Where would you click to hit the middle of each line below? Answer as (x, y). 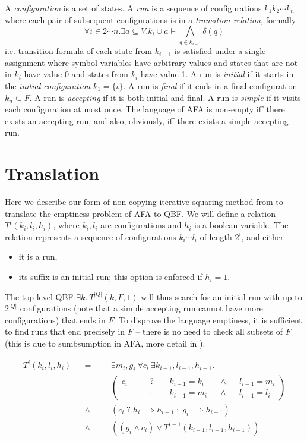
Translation (52, 173)
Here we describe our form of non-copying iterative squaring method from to (144, 202)
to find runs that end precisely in (65, 331)
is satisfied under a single (220, 51)
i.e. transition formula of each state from (78, 51)
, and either (262, 236)
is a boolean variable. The (241, 225)
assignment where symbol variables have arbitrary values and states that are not (151, 62)
